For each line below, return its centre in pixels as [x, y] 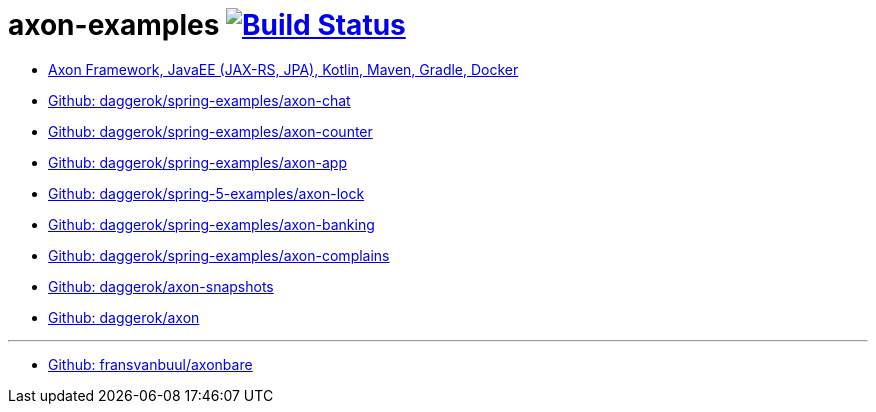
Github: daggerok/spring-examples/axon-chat [199, 100]
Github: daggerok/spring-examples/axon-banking [211, 224]
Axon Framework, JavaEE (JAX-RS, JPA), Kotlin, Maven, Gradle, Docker [283, 69]
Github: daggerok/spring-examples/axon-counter [210, 131]
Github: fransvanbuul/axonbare [150, 364]
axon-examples [114, 25]
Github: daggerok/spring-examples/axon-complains [219, 255]
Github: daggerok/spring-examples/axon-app [197, 162]
